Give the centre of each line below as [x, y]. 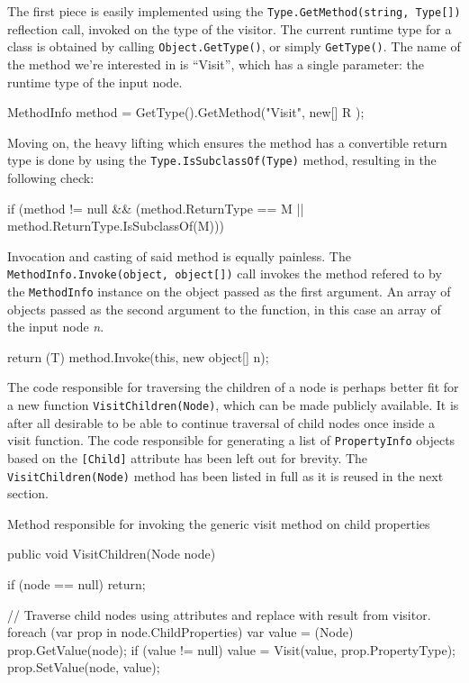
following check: [51, 177]
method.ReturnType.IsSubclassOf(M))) [116, 226]
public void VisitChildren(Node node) [112, 554]
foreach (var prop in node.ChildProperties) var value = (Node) [180, 632]
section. [28, 493]
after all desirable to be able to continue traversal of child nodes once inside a [221, 422]
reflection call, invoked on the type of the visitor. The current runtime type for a [230, 28]
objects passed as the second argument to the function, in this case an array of [224, 309]
